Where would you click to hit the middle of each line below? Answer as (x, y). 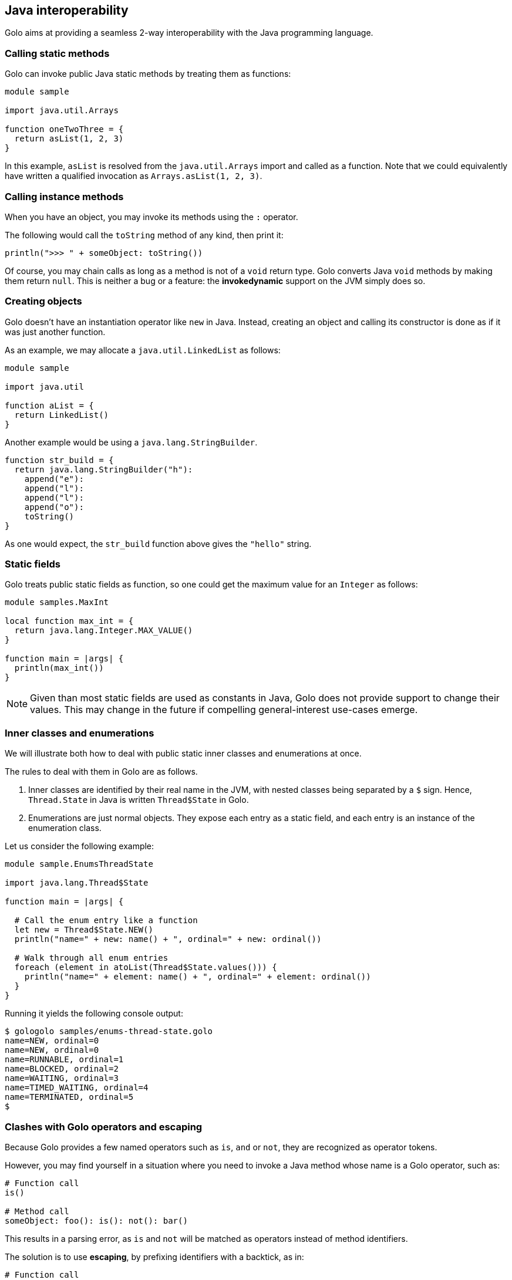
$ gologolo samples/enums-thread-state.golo (109, 1031)
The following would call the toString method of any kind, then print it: (144, 235)
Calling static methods (57, 53)
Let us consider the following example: (80, 846)
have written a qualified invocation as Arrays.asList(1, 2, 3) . (134, 176)
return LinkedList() (62, 415)
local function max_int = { (69, 621)
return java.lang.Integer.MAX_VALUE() (104, 631)
